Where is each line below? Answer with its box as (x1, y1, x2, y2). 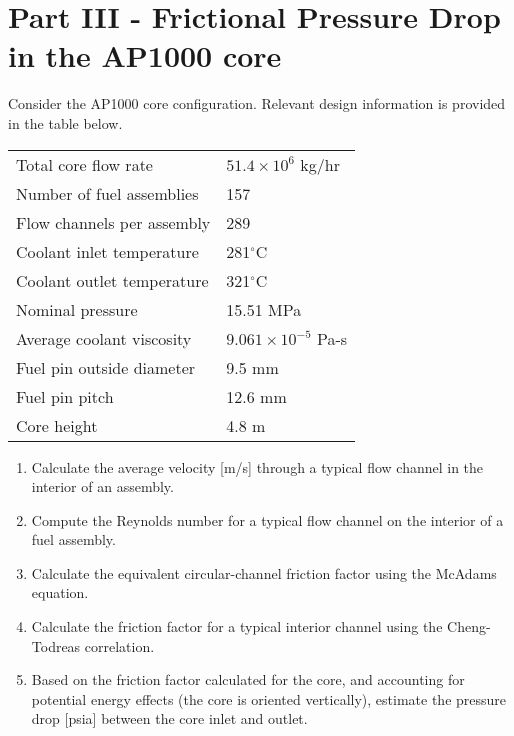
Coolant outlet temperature (16, 268, 209, 292)
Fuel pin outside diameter (16, 355, 196, 379)
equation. (31, 582, 89, 603)
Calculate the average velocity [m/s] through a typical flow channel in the (31, 456, 484, 477)
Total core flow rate (16, 152, 153, 176)
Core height (16, 413, 98, 437)
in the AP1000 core (8, 35, 282, 76)
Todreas (31, 635, 81, 656)
